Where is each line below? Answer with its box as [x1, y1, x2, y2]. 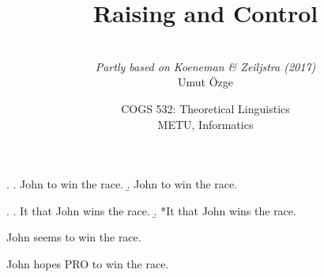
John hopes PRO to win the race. [6, 255, 169, 271]
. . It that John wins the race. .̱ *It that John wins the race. [6, 202, 296, 218]
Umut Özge [178, 74, 233, 90]
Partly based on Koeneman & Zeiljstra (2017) [95, 58, 316, 74]
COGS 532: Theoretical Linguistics [121, 100, 290, 116]
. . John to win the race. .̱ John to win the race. [6, 176, 238, 192]
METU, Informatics [157, 116, 254, 132]
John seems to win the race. [6, 229, 141, 245]
